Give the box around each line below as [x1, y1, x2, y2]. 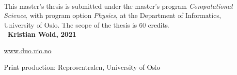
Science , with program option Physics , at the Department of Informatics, [4, 10, 221, 20]
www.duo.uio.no [4, 45, 52, 55]
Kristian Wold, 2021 [7, 29, 77, 39]
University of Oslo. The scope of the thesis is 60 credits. [4, 19, 170, 30]
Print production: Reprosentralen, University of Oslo [4, 61, 160, 72]
